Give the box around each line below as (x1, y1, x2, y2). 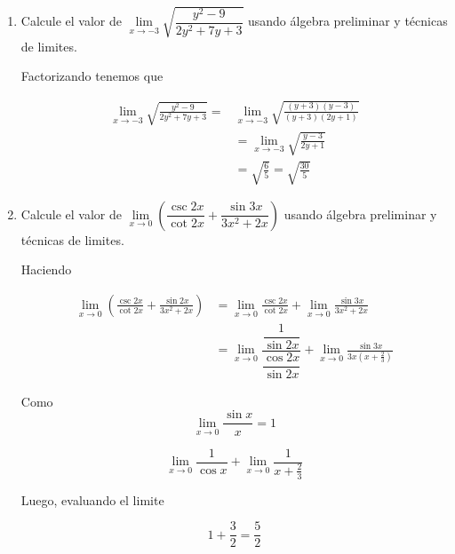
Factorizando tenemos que (20, 67, 164, 85)
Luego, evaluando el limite (20, 490, 164, 509)
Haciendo (20, 260, 72, 279)
